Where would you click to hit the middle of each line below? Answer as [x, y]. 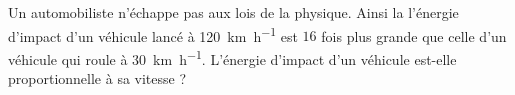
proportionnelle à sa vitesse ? [97, 78]
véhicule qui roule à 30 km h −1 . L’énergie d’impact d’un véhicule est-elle [232, 57]
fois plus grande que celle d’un [414, 35]
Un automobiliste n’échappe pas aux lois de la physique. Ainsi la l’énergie [233, 12]
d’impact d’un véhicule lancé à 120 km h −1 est [153, 34]
